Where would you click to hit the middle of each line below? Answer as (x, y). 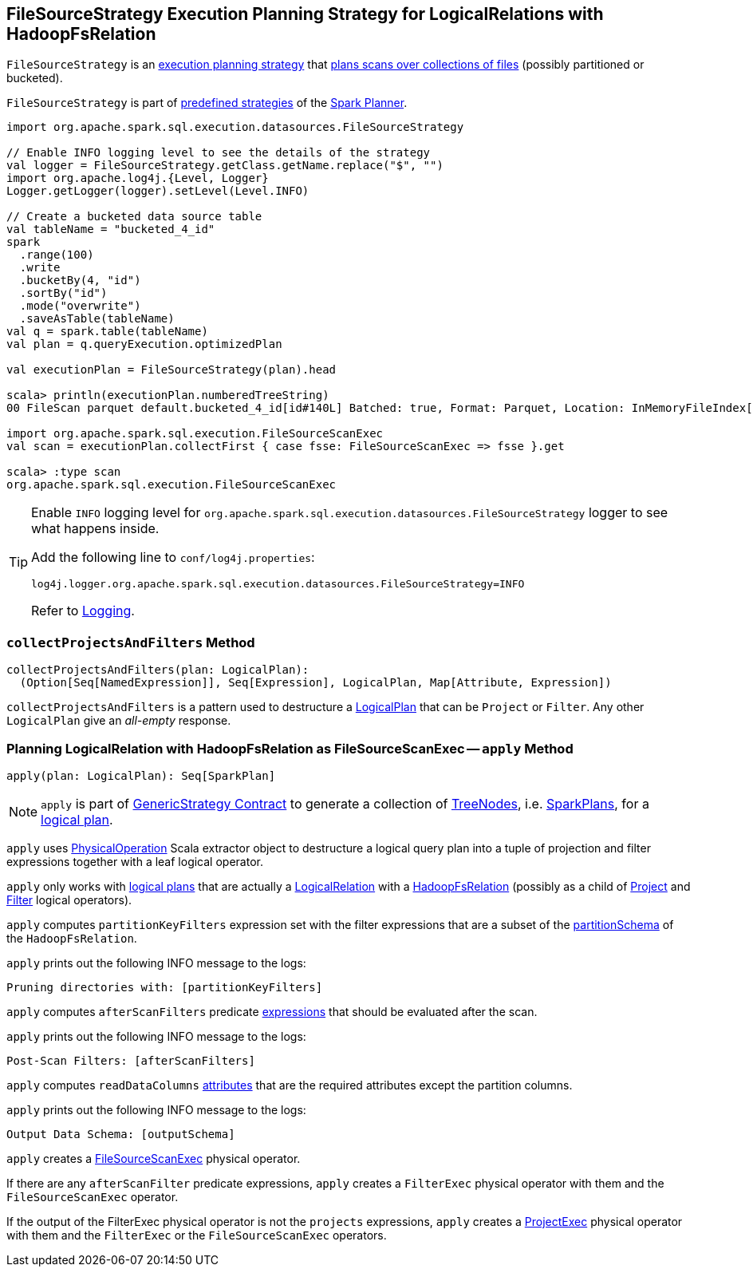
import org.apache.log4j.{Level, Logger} (138, 178)
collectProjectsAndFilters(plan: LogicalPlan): (158, 670)
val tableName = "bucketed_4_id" (111, 229)
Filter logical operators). (69, 899)
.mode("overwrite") (80, 306)
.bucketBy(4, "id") (80, 281)
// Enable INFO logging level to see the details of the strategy (219, 153)
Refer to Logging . (83, 611)
